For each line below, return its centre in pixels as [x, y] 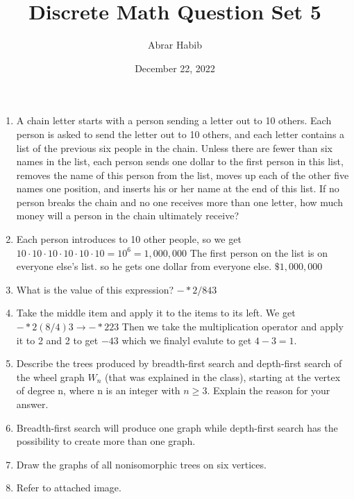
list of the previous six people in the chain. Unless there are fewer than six [175, 147]
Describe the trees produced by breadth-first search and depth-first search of [179, 363]
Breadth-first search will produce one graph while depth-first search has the [177, 427]
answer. [32, 404]
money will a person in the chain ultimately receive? [127, 215]
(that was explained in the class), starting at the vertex [223, 377]
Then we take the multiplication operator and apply [233, 327]
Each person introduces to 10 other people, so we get [129, 239]
